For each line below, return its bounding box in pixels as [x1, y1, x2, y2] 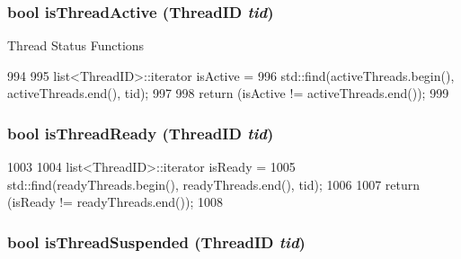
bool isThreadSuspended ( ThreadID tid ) [7, 230, 306, 253]
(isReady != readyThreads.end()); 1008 [7, 192, 224, 211]
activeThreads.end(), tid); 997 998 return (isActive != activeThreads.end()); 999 [7, 84, 449, 103]
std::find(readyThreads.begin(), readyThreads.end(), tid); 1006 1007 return [7, 174, 421, 193]
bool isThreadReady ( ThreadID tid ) [7, 121, 274, 144]
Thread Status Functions [7, 36, 145, 55]
